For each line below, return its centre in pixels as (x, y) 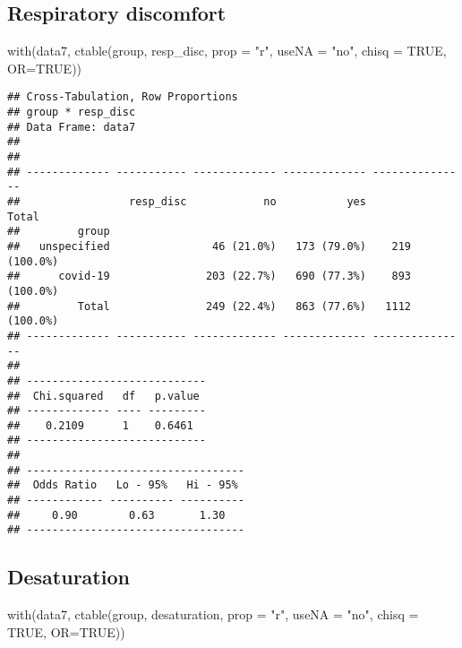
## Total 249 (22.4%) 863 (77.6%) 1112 (210, 306)
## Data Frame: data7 (72, 127)
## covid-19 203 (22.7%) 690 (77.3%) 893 (210, 276)
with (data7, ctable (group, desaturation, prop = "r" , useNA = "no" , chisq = (213, 614)
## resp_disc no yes (187, 201)
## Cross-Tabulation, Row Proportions (123, 97)
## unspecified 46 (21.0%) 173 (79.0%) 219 (210, 246)
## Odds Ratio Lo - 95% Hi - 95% (123, 485)
